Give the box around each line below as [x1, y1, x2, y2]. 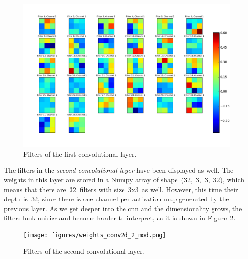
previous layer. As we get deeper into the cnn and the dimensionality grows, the [4, 203, 242, 213]
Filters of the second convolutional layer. [23, 245, 144, 256]
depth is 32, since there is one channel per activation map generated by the [4, 194, 229, 204]
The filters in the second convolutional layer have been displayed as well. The [4, 165, 234, 175]
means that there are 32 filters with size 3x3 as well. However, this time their [4, 184, 238, 194]
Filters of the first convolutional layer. [23, 148, 137, 159]
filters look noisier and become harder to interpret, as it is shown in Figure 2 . [4, 213, 236, 223]
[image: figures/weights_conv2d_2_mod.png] [23, 231, 166, 239]
